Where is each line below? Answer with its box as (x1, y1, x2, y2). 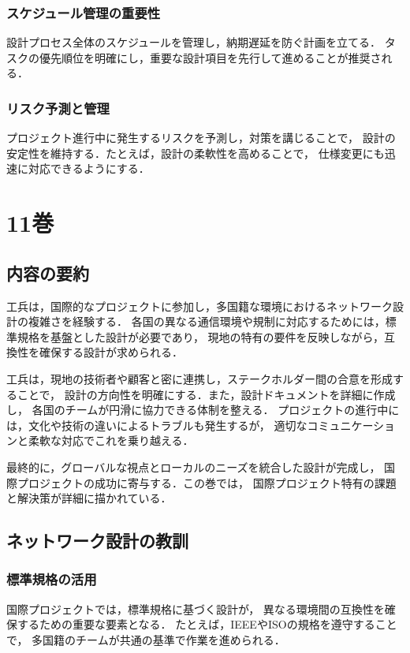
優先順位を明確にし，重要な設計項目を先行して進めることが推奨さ (39, 49, 382, 65)
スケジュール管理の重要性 (6, 2, 161, 22)
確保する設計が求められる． (39, 344, 183, 360)
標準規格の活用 (6, 569, 97, 589)
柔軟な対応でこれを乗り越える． (28, 432, 194, 449)
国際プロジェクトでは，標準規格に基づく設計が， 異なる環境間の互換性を (6, 600, 385, 617)
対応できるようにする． (28, 160, 150, 177)
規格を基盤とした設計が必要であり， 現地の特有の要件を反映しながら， (17, 328, 385, 345)
